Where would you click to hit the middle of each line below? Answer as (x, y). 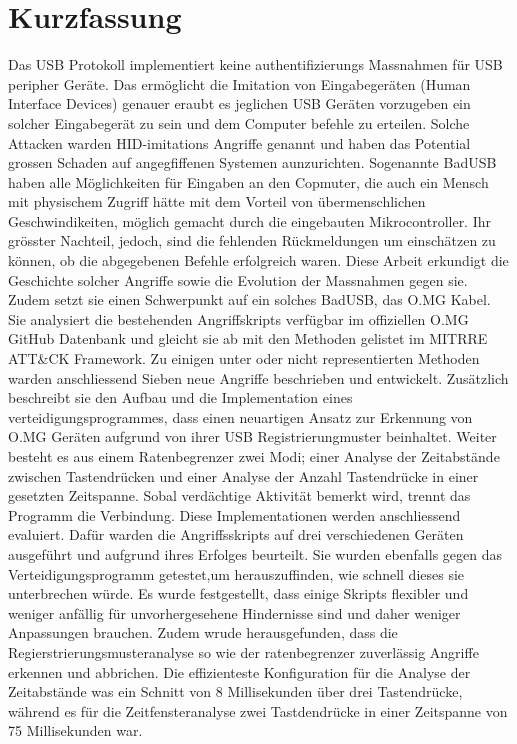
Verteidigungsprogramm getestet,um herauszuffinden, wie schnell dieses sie (236, 573)
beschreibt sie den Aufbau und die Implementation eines (180, 397)
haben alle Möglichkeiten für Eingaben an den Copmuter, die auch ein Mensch (248, 181)
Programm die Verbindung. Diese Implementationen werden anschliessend (234, 514)
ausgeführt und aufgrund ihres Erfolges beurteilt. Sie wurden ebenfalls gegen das (255, 553)
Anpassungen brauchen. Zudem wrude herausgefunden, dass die (203, 632)
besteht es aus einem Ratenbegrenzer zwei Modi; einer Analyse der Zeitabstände (254, 456)
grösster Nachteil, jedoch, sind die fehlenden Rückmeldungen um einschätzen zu (252, 240)
